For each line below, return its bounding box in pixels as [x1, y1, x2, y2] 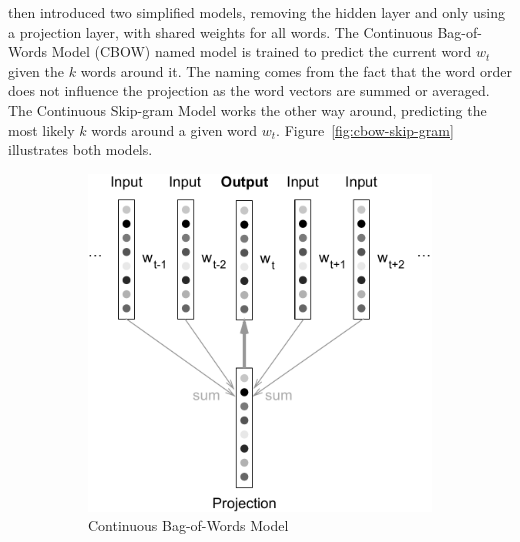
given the [8, 60, 64, 81]
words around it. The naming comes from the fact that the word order [80, 60, 512, 81]
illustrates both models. [8, 139, 153, 160]
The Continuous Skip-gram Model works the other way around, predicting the [8, 99, 487, 120]
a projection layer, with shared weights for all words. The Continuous [8, 21, 433, 42]
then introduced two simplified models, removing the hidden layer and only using [8, 2, 505, 22]
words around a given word [91, 119, 258, 140]
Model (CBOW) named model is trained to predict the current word [51, 41, 472, 62]
